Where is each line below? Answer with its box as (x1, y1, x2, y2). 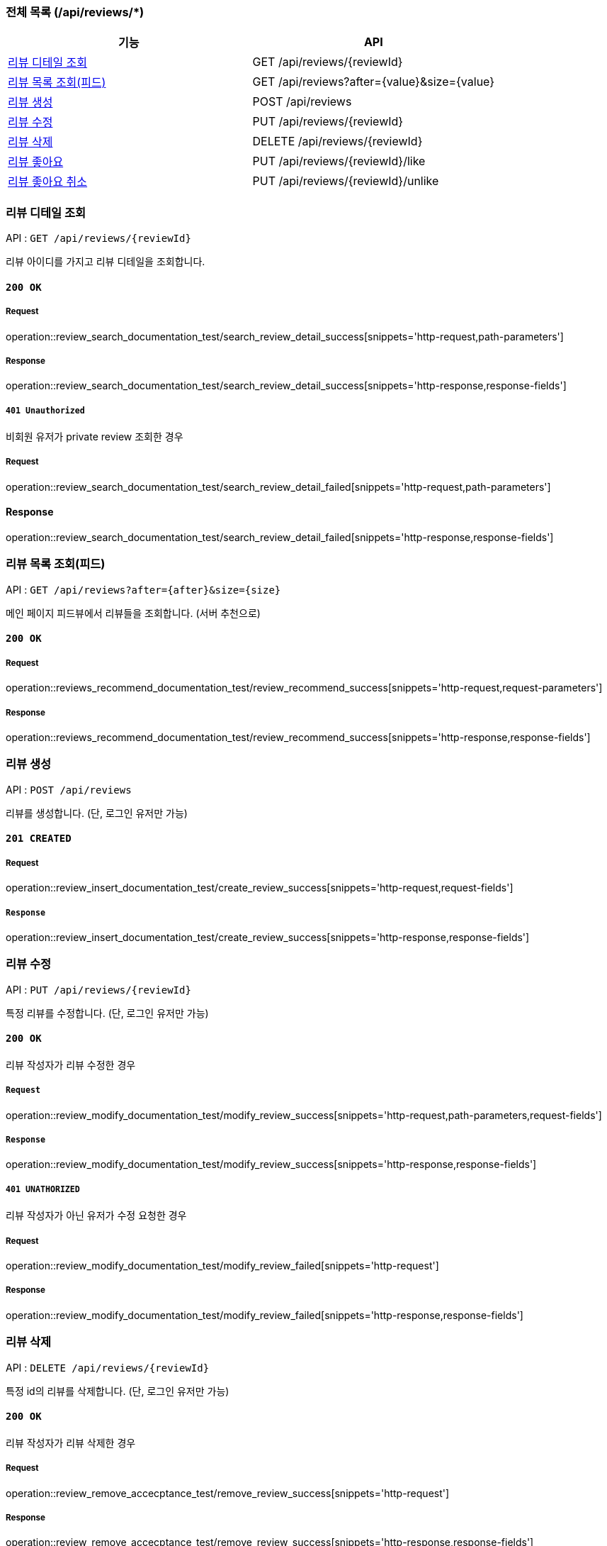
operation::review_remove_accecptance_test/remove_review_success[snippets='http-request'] (6, 1486, 450, 1499)
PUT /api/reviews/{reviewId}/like (252, 154, 426, 169)
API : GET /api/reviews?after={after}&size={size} (6, 583, 281, 596)
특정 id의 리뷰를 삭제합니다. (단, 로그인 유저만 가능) (6, 1384, 229, 1397)
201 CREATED (6, 833, 72, 845)
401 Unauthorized (6, 405, 85, 416)
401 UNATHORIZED (6, 1184, 80, 1194)
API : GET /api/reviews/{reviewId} (6, 232, 191, 245)
